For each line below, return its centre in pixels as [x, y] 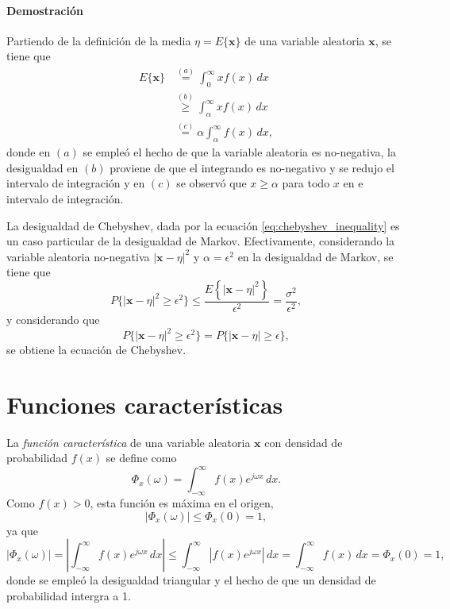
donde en [29, 152]
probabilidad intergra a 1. [69, 595]
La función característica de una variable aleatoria [129, 442]
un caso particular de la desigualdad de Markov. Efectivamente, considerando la [201, 241]
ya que [23, 530]
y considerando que [53, 319]
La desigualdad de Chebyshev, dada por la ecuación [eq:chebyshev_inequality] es [203, 225]
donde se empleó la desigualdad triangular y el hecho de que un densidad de [191, 580]
